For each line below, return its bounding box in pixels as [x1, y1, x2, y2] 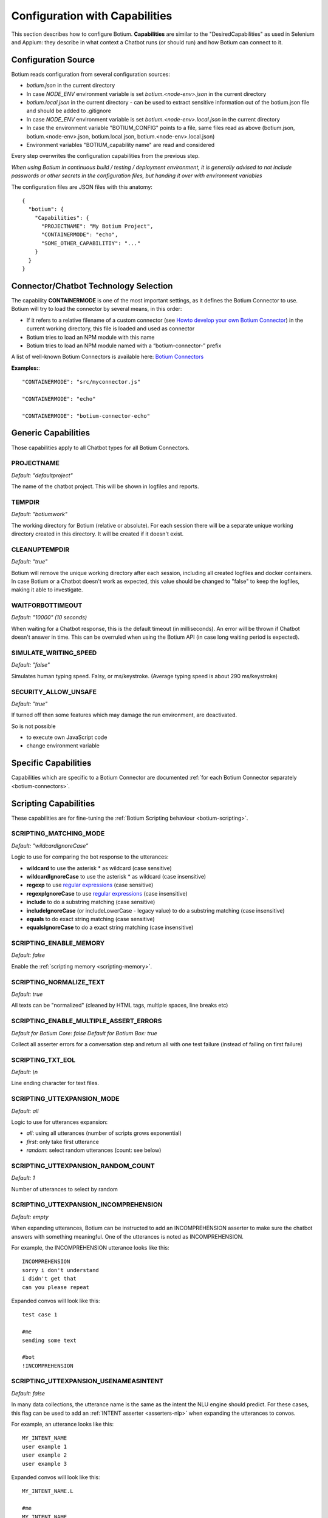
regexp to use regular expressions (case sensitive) [26, 881, 154, 889]
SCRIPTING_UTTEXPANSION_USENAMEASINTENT [11, 1377, 164, 1386]
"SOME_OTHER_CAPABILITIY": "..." [41, 240, 141, 247]
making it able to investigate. [11, 586, 83, 593]
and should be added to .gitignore [26, 107, 112, 115]
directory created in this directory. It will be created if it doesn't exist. [11, 530, 184, 537]
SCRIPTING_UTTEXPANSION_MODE [11, 1095, 120, 1103]
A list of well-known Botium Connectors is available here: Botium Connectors [11, 353, 204, 361]
